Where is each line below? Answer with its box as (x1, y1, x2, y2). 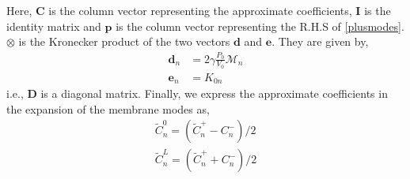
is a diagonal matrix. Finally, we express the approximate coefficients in (40, 85, 388, 102)
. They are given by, (271, 33, 369, 50)
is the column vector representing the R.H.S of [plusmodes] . (116, 17, 404, 34)
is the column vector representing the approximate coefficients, (48, 2, 352, 18)
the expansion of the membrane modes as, (6, 100, 210, 117)
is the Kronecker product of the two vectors (18, 33, 230, 50)
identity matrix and (6, 17, 101, 34)
